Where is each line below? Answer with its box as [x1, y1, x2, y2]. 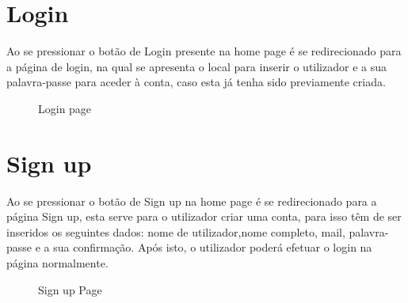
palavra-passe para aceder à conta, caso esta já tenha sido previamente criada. [6, 74, 386, 90]
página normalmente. [6, 255, 109, 271]
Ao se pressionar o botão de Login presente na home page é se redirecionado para [6, 43, 402, 59]
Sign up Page [38, 281, 102, 297]
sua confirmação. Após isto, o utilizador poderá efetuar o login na [53, 239, 372, 256]
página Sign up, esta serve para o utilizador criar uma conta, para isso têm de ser [6, 208, 402, 225]
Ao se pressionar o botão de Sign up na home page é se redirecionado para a [6, 192, 377, 209]
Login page [38, 100, 92, 116]
